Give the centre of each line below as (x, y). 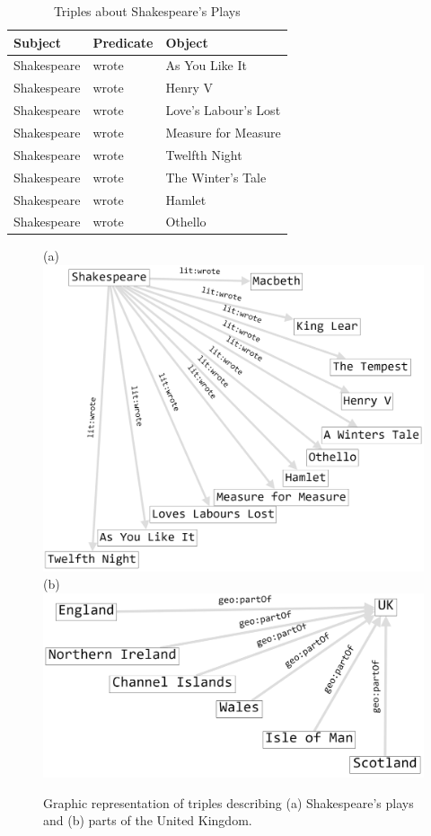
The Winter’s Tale (216, 177)
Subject (37, 42)
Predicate (123, 42)
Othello (186, 222)
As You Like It (206, 65)
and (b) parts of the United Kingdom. (148, 820)
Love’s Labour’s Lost (223, 110)
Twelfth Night (204, 154)
